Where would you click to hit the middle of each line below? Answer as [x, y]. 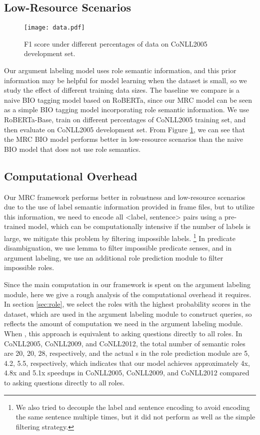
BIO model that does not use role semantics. [72, 149]
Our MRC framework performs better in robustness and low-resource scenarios [125, 197]
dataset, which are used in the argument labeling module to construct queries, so [128, 313]
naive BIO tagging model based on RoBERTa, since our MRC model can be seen [128, 99]
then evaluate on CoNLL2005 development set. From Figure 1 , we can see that [125, 129]
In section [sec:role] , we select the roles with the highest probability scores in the [127, 304]
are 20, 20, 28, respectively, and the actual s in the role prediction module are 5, [127, 353]
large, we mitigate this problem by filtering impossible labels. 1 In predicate [120, 237]
